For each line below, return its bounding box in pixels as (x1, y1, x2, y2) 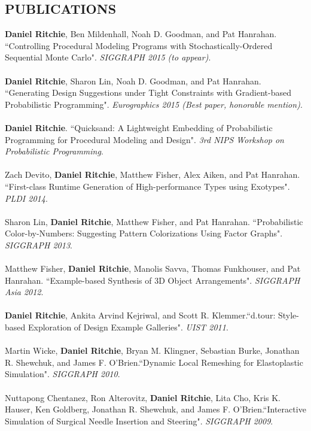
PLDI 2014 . (5, 192, 48, 204)
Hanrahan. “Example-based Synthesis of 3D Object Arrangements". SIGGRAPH (5, 274, 300, 286)
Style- (278, 309, 299, 321)
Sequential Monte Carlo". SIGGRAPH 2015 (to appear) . (5, 51, 211, 63)
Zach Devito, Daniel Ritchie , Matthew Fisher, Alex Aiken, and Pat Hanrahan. (5, 168, 300, 181)
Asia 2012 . (5, 286, 44, 298)
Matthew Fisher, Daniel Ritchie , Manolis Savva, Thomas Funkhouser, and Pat (5, 262, 301, 275)
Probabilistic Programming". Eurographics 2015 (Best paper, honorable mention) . (5, 98, 303, 110)
